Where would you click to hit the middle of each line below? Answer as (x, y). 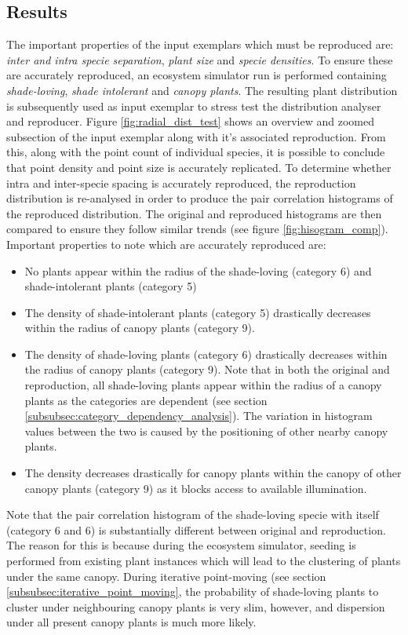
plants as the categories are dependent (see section (146, 400)
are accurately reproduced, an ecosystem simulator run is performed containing (197, 75)
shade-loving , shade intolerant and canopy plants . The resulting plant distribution (202, 90)
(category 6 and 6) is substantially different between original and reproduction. (196, 529)
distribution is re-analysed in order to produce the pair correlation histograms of (200, 198)
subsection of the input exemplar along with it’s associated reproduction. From (196, 136)
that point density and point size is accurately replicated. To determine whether (199, 167)
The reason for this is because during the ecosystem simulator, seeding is (181, 545)
